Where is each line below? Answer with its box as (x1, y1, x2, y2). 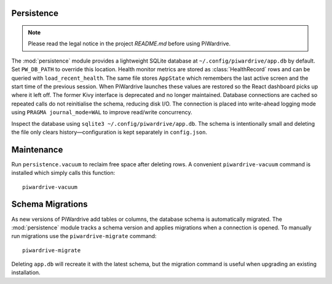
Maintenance (11, 144, 63, 155)
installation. (11, 269, 41, 276)
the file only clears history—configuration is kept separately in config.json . (11, 128, 207, 136)
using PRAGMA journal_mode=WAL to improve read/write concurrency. (11, 109, 193, 116)
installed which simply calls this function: (11, 169, 116, 177)
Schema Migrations (11, 199, 89, 210)
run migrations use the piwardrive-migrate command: (11, 232, 157, 240)
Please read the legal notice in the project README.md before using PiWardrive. (28, 40, 231, 47)
